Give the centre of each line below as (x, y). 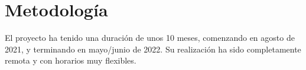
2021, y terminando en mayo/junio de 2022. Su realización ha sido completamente (153, 49)
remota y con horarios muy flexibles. (71, 60)
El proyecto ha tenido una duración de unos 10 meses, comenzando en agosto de (150, 38)
